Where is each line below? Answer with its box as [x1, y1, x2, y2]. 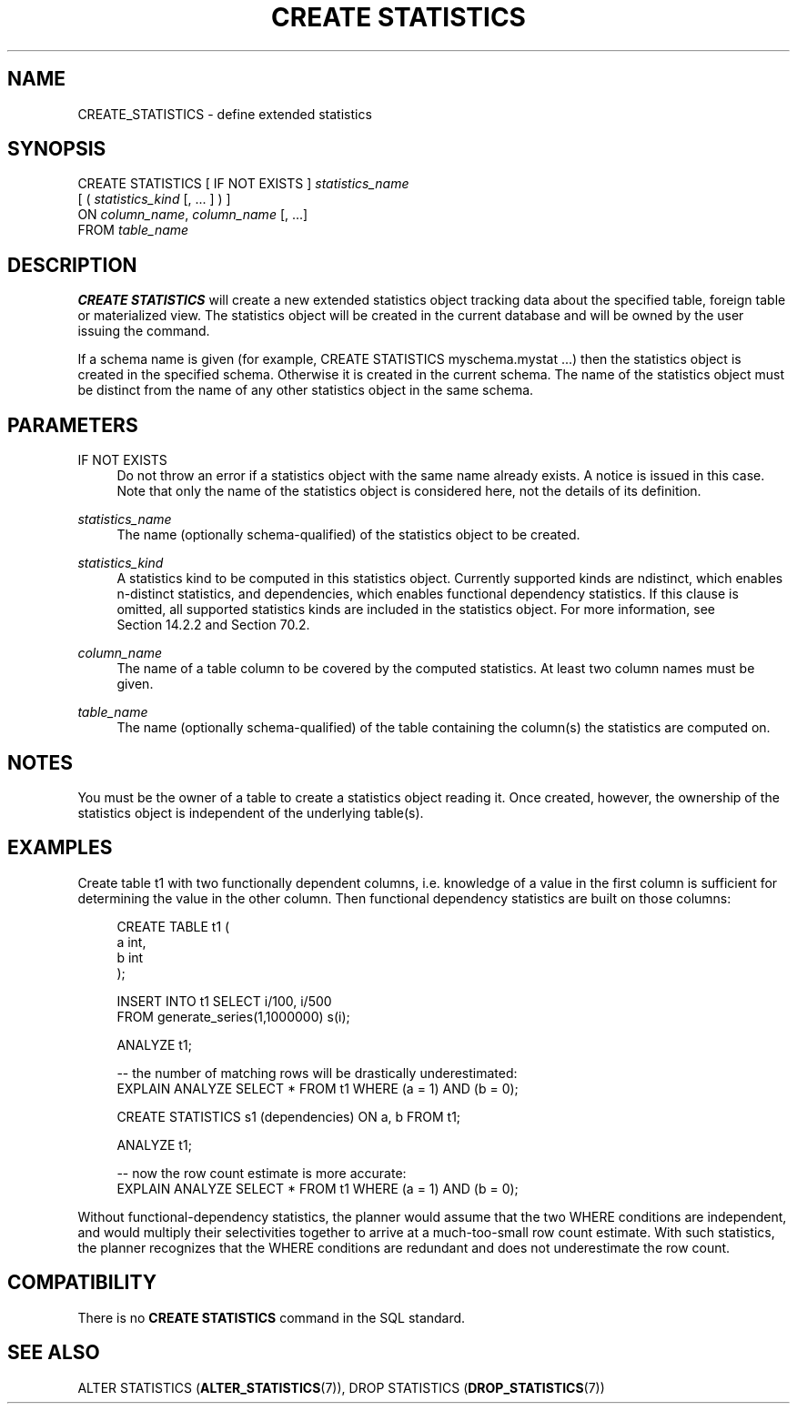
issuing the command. [77, 323, 210, 339]
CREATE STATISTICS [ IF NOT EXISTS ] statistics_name [77, 176, 409, 192]
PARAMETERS [7, 413, 138, 437]
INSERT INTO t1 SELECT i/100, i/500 [116, 993, 332, 1009]
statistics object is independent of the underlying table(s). [77, 804, 424, 821]
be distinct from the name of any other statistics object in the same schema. [77, 382, 534, 398]
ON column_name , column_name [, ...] [77, 207, 308, 223]
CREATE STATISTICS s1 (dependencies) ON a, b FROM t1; [116, 1108, 461, 1124]
